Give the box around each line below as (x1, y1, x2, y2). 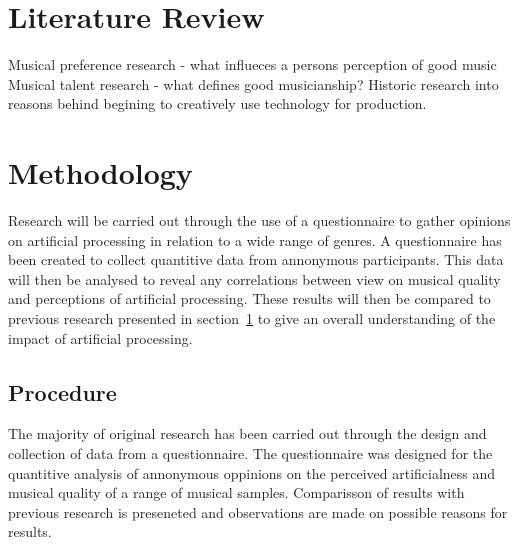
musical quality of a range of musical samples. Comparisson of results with (8, 482, 465, 503)
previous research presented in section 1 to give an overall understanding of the (8, 308, 496, 328)
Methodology (8, 152, 193, 193)
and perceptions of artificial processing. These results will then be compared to (8, 288, 491, 309)
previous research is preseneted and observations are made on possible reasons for (8, 501, 508, 522)
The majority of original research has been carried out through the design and (8, 423, 487, 444)
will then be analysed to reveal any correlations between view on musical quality (8, 268, 501, 289)
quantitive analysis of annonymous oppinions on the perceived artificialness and (8, 462, 496, 483)
